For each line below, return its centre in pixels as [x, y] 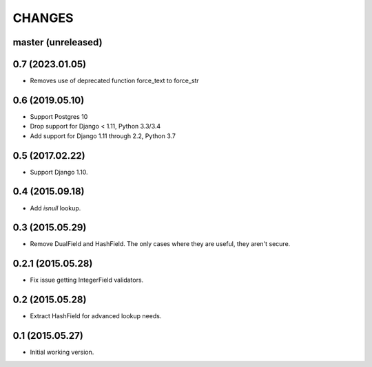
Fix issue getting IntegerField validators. [87, 280]
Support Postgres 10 [59, 116]
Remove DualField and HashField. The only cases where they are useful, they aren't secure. [160, 244]
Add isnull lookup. [55, 208]
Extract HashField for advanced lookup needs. [96, 316]
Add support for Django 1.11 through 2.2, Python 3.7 [103, 136]
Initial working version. [62, 352]
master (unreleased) [58, 42]
